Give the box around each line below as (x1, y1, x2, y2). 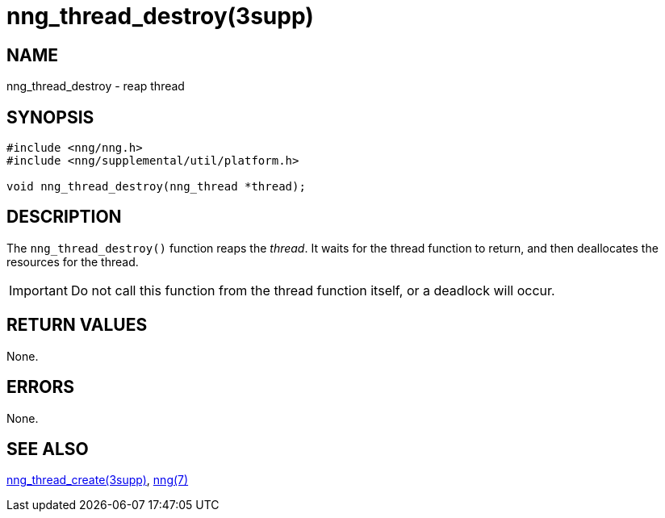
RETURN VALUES (6, 315, 148, 336)
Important (9, 282, 68, 299)
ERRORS (6, 377, 75, 398)
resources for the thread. (6, 254, 139, 269)
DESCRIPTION (6, 207, 122, 228)
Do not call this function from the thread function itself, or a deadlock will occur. (70, 282, 555, 299)
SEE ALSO (6, 438, 89, 459)
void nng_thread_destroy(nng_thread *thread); (6, 180, 306, 194)
